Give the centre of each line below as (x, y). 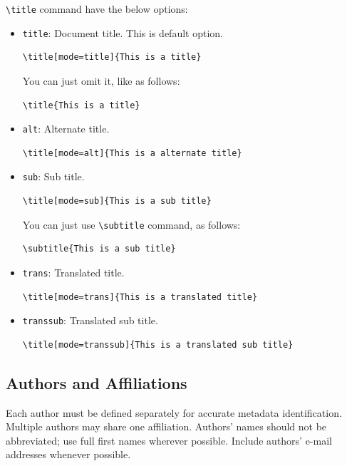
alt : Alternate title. (66, 129)
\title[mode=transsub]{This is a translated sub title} (158, 345)
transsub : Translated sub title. (90, 320)
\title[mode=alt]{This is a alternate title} (132, 153)
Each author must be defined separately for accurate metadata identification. (174, 412)
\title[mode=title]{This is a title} (112, 57)
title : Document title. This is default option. (123, 32)
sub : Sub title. (53, 176)
